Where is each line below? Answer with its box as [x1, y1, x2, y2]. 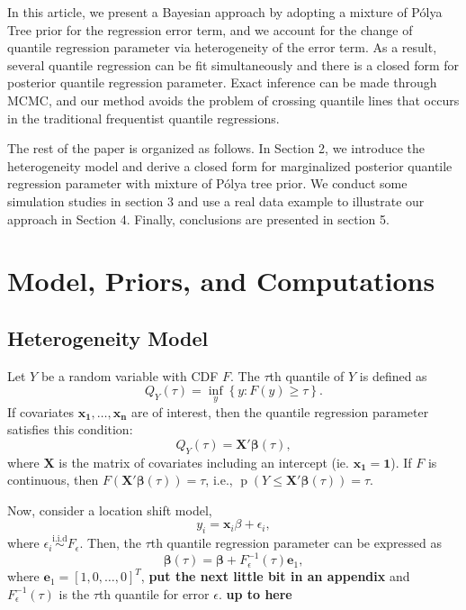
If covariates [7, 402, 74, 421]
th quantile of [269, 366, 345, 385]
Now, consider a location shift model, [7, 500, 212, 519]
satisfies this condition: [7, 420, 133, 439]
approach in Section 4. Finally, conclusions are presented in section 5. [7, 209, 390, 228]
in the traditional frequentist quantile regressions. [7, 108, 280, 127]
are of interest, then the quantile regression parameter [130, 402, 429, 421]
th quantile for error [98, 584, 210, 603]
